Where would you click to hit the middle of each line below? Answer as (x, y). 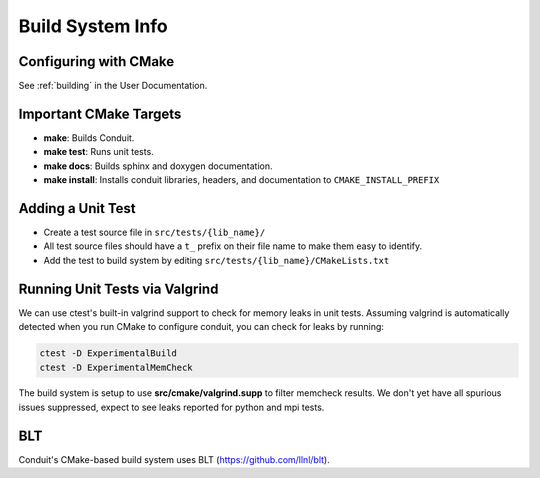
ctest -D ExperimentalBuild (108, 353)
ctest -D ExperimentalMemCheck (116, 367)
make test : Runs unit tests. (98, 152)
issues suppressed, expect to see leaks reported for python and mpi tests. (171, 407)
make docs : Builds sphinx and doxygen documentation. (158, 166)
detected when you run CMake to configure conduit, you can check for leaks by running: (201, 327)
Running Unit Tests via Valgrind (118, 288)
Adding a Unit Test (77, 208)
